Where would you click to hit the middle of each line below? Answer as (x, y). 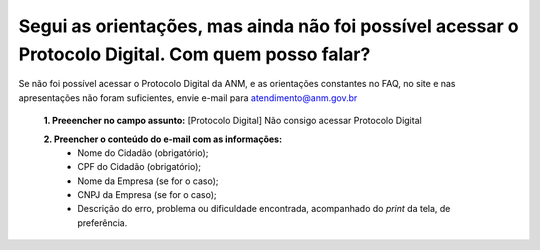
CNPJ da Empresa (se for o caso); (147, 195)
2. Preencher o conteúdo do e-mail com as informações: (163, 139)
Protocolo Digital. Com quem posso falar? (194, 54)
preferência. (102, 222)
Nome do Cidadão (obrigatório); (143, 152)
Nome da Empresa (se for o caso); (148, 181)
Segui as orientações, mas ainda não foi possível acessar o (268, 26)
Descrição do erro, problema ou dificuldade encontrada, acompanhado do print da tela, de (264, 209)
